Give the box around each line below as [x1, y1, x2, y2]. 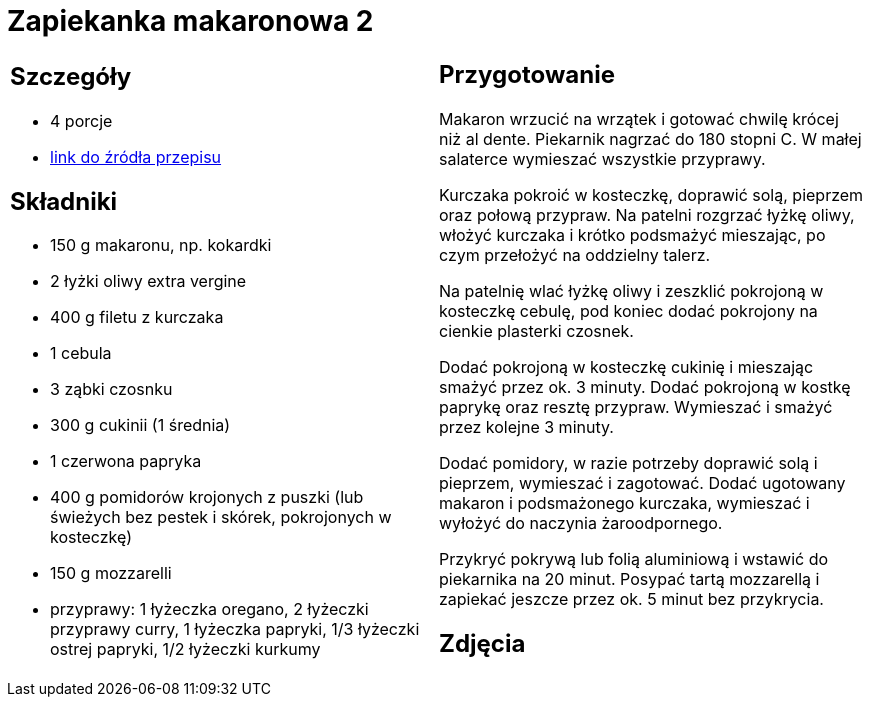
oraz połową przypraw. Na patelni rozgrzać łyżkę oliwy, [439, 204, 855, 225]
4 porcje [50, 110, 113, 131]
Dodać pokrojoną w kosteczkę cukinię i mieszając [439, 356, 814, 377]
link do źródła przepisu [50, 146, 222, 167]
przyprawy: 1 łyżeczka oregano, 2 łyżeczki [50, 599, 369, 620]
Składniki [10, 186, 118, 216]
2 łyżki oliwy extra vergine [50, 271, 247, 292]
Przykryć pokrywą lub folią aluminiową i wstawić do [439, 548, 829, 569]
